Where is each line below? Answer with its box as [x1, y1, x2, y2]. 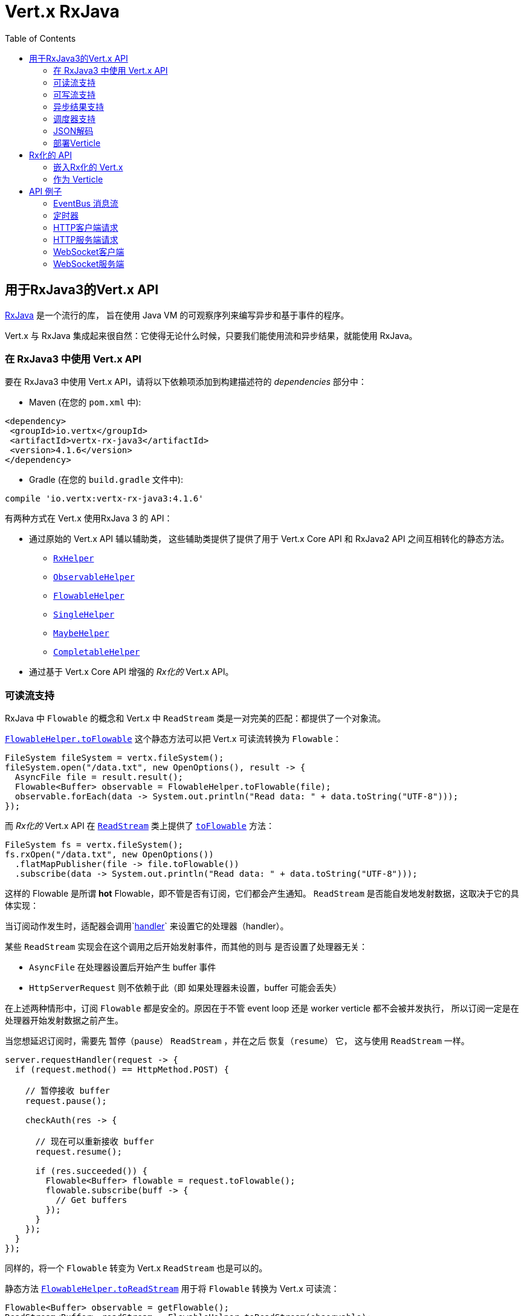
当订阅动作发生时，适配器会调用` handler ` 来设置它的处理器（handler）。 [5, 921, 289, 932]
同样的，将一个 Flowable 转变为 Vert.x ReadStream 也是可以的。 [5, 1263, 268, 1274]
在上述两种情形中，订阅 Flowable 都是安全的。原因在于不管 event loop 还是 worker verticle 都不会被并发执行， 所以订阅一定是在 [5, 1003, 519, 1014]
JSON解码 [53, 125, 94, 136]
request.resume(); [35, 1147, 122, 1157]
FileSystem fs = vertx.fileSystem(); [5, 840, 184, 850]
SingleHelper [53, 610, 115, 620]
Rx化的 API [29, 149, 72, 160]
